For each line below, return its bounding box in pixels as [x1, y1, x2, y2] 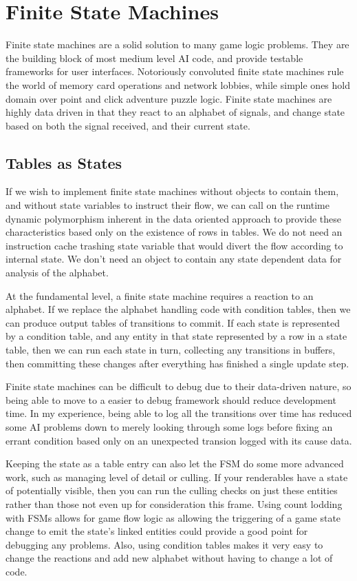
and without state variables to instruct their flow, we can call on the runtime [6, 198, 329, 212]
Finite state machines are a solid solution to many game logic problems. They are [6, 37, 349, 52]
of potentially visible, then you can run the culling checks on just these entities [6, 483, 338, 498]
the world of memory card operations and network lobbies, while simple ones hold [6, 77, 351, 92]
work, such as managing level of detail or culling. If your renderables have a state [6, 469, 348, 484]
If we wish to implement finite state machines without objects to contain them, [6, 184, 339, 198]
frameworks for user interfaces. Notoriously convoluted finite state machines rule [6, 64, 344, 79]
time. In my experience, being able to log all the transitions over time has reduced [6, 406, 352, 420]
